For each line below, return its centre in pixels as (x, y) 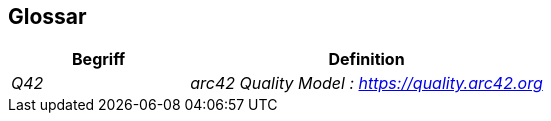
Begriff (99, 59)
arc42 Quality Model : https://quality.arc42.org (366, 83)
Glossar (47, 16)
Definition (366, 59)
